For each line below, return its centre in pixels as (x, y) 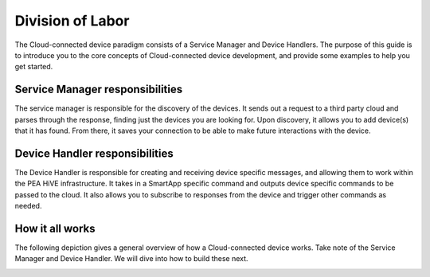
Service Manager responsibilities (99, 90)
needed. (28, 206)
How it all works (55, 228)
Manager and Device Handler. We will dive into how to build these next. (131, 259)
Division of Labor (72, 21)
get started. (34, 67)
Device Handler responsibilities (94, 153)
